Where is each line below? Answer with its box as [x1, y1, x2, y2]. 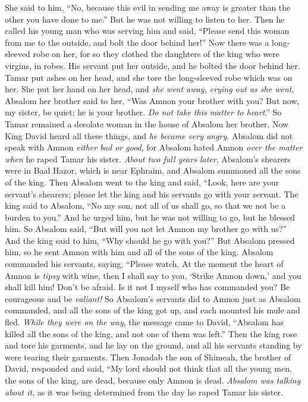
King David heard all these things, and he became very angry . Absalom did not [5, 129, 293, 142]
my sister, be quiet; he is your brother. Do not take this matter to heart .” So [5, 106, 282, 118]
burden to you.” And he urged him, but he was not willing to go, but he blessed [5, 211, 295, 223]
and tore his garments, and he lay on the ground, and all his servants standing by [5, 339, 302, 351]
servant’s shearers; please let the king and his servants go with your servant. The [5, 187, 298, 200]
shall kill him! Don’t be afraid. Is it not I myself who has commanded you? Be [5, 281, 290, 293]
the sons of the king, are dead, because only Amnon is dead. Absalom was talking [5, 374, 301, 386]
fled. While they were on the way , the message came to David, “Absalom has [5, 316, 284, 328]
